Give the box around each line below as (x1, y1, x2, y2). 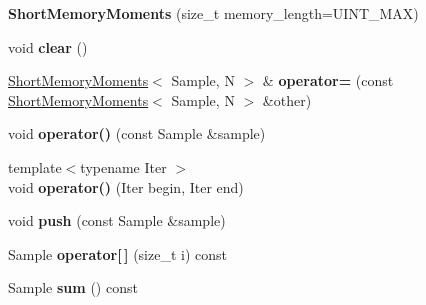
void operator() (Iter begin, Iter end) (8, 176, 244, 197)
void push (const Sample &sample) (8, 210, 226, 231)
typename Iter (80, 156, 167, 177)
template (8, 156, 62, 177)
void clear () (8, 36, 88, 57)
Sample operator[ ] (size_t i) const (8, 243, 228, 264)
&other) (262, 89, 312, 110)
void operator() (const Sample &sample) (8, 123, 266, 144)
